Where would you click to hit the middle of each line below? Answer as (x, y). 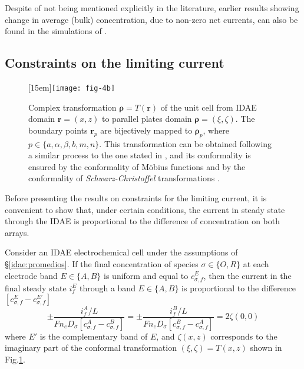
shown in (266, 348)
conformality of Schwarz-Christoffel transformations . (124, 178)
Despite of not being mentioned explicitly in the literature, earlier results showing (152, 8)
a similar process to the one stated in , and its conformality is (140, 155)
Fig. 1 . (15, 359)
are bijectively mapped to (146, 130)
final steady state (36, 287)
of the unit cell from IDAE (209, 107)
